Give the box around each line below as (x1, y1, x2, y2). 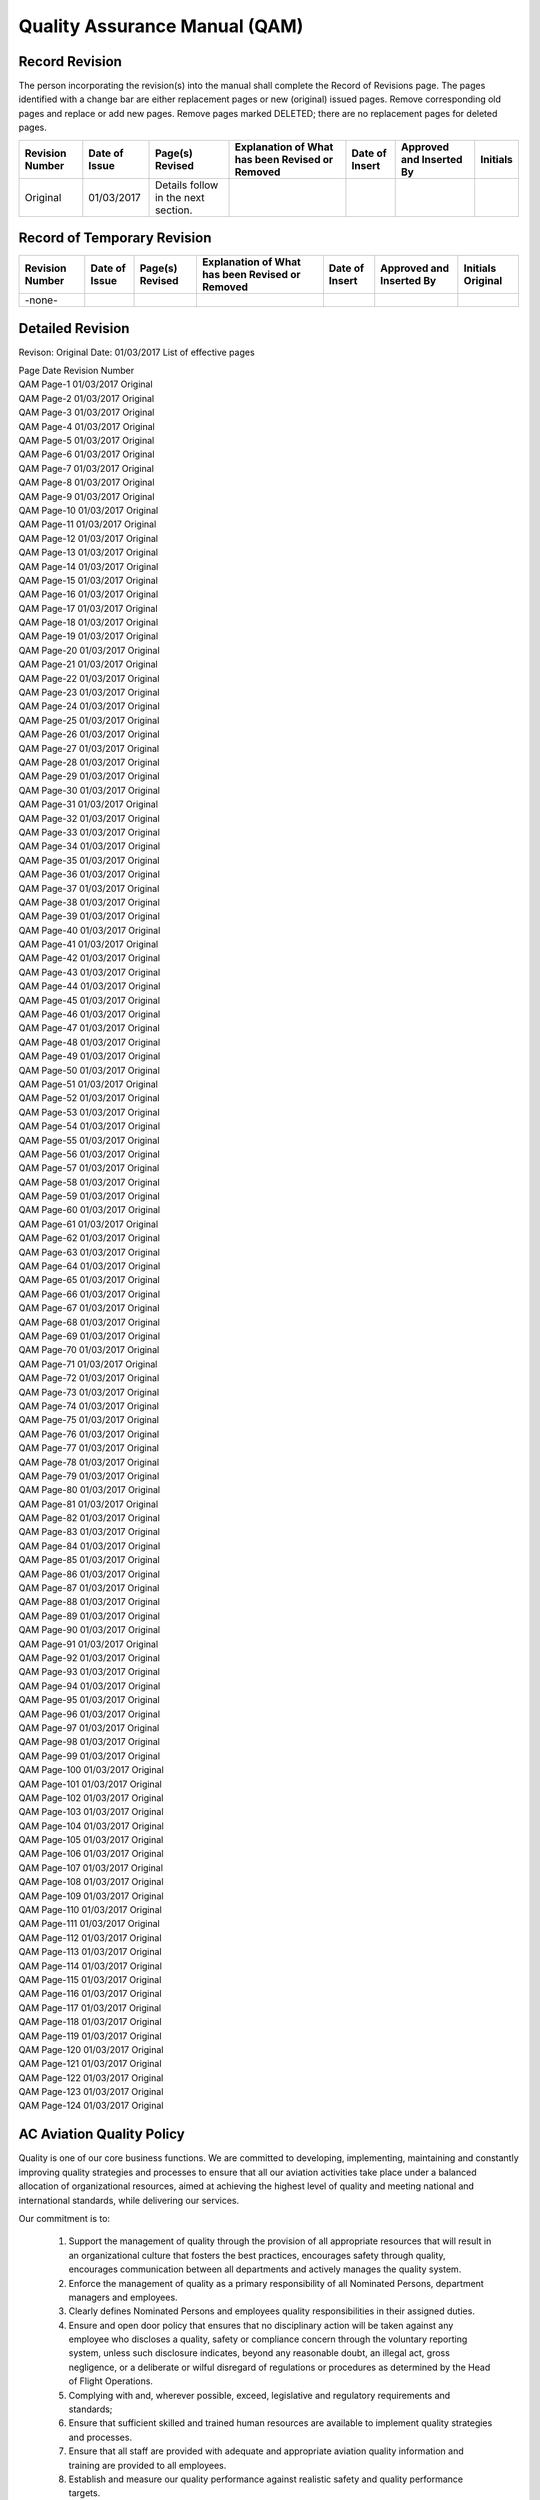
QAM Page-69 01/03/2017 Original (18, 1330, 160, 1342)
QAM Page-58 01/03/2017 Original (18, 1176, 160, 1188)
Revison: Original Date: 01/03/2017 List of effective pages (18, 346, 255, 358)
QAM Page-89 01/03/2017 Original (18, 1610, 160, 1622)
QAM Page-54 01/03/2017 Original (18, 1120, 160, 1132)
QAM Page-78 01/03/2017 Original (18, 1456, 160, 1468)
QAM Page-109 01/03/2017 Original (18, 1890, 164, 1902)
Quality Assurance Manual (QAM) (18, 15, 304, 37)
